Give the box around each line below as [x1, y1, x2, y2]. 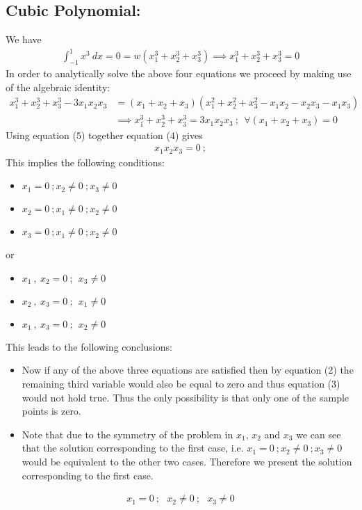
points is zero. [22, 404, 81, 418]
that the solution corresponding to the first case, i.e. [22, 440, 244, 455]
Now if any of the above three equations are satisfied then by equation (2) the [22, 362, 354, 377]
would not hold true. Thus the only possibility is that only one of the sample [22, 390, 349, 404]
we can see [296, 427, 341, 441]
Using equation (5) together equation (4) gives [6, 127, 203, 142]
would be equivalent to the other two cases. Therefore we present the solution [22, 454, 352, 469]
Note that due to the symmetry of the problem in [22, 427, 233, 441]
